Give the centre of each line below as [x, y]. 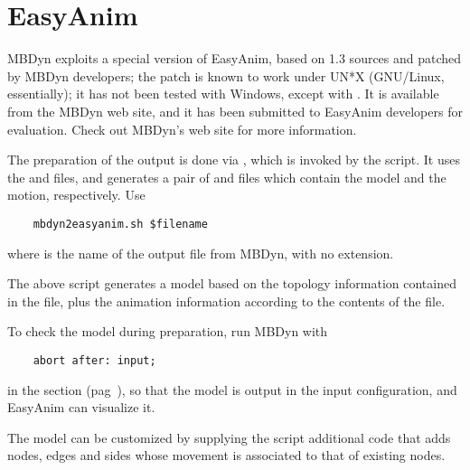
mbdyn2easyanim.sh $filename [120, 224]
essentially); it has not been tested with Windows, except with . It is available [223, 94]
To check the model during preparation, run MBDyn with [168, 331]
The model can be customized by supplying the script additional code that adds [229, 437]
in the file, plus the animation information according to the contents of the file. [226, 301]
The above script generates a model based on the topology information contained [232, 283]
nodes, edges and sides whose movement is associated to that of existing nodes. [226, 455]
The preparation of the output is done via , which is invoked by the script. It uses [234, 160]
